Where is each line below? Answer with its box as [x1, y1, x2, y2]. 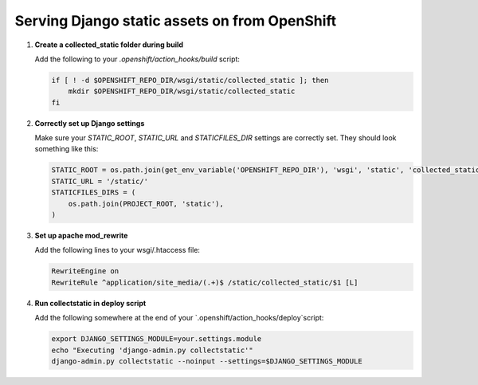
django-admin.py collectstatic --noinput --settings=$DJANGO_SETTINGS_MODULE [51, 356, 362, 366]
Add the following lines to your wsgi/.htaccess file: [34, 246, 201, 255]
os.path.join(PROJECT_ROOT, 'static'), [68, 199, 225, 208]
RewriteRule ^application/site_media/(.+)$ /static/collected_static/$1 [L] [51, 277, 358, 287]
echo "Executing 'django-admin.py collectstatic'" [51, 345, 254, 355]
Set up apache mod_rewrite [34, 231, 128, 240]
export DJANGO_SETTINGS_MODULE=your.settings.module [51, 335, 262, 344]
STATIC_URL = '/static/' [51, 176, 149, 186]
